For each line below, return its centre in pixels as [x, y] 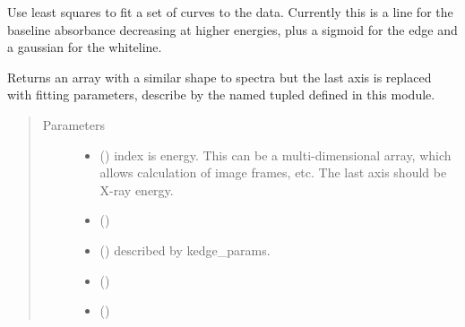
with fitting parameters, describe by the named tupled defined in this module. [221, 95]
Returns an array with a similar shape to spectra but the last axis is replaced [220, 77]
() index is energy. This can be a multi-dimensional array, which [276, 155]
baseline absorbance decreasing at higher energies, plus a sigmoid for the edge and [232, 29]
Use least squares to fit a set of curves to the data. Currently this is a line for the [230, 12]
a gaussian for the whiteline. [85, 47]
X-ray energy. [137, 189]
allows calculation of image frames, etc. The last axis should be [273, 172]
